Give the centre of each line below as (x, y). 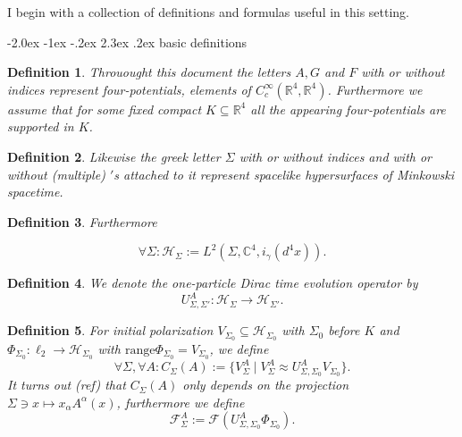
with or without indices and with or (336, 156)
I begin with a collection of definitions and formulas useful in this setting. (209, 12)
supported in (41, 126)
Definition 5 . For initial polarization (110, 330)
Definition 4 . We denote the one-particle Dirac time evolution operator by (213, 283)
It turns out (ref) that (67, 385)
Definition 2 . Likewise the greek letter (114, 156)
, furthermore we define (181, 402)
